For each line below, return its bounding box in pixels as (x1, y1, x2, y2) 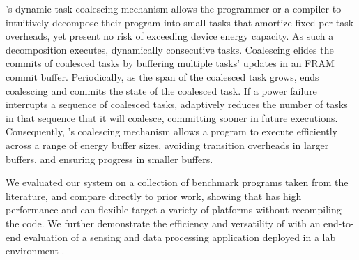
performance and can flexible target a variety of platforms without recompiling (6, 202, 342, 217)
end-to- (323, 215, 354, 230)
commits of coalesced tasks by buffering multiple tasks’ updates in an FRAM (6, 56, 335, 70)
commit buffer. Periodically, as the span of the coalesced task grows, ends (6, 69, 319, 84)
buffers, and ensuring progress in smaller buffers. (6, 151, 213, 166)
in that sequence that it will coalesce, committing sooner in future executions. (6, 110, 338, 125)
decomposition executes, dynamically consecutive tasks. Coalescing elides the (6, 42, 334, 56)
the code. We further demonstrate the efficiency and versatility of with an (6, 215, 321, 230)
